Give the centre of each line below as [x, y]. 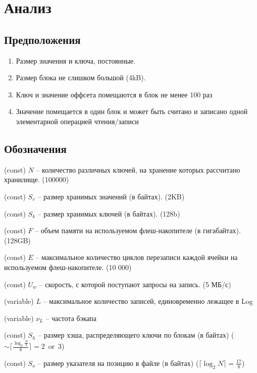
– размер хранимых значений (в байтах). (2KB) [111, 196]
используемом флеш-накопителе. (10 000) [68, 267]
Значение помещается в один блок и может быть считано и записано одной [132, 111]
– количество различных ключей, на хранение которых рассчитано [138, 169]
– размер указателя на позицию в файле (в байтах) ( [118, 363]
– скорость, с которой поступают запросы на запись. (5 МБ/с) [135, 284]
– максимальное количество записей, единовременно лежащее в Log [148, 301]
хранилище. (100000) [37, 179]
